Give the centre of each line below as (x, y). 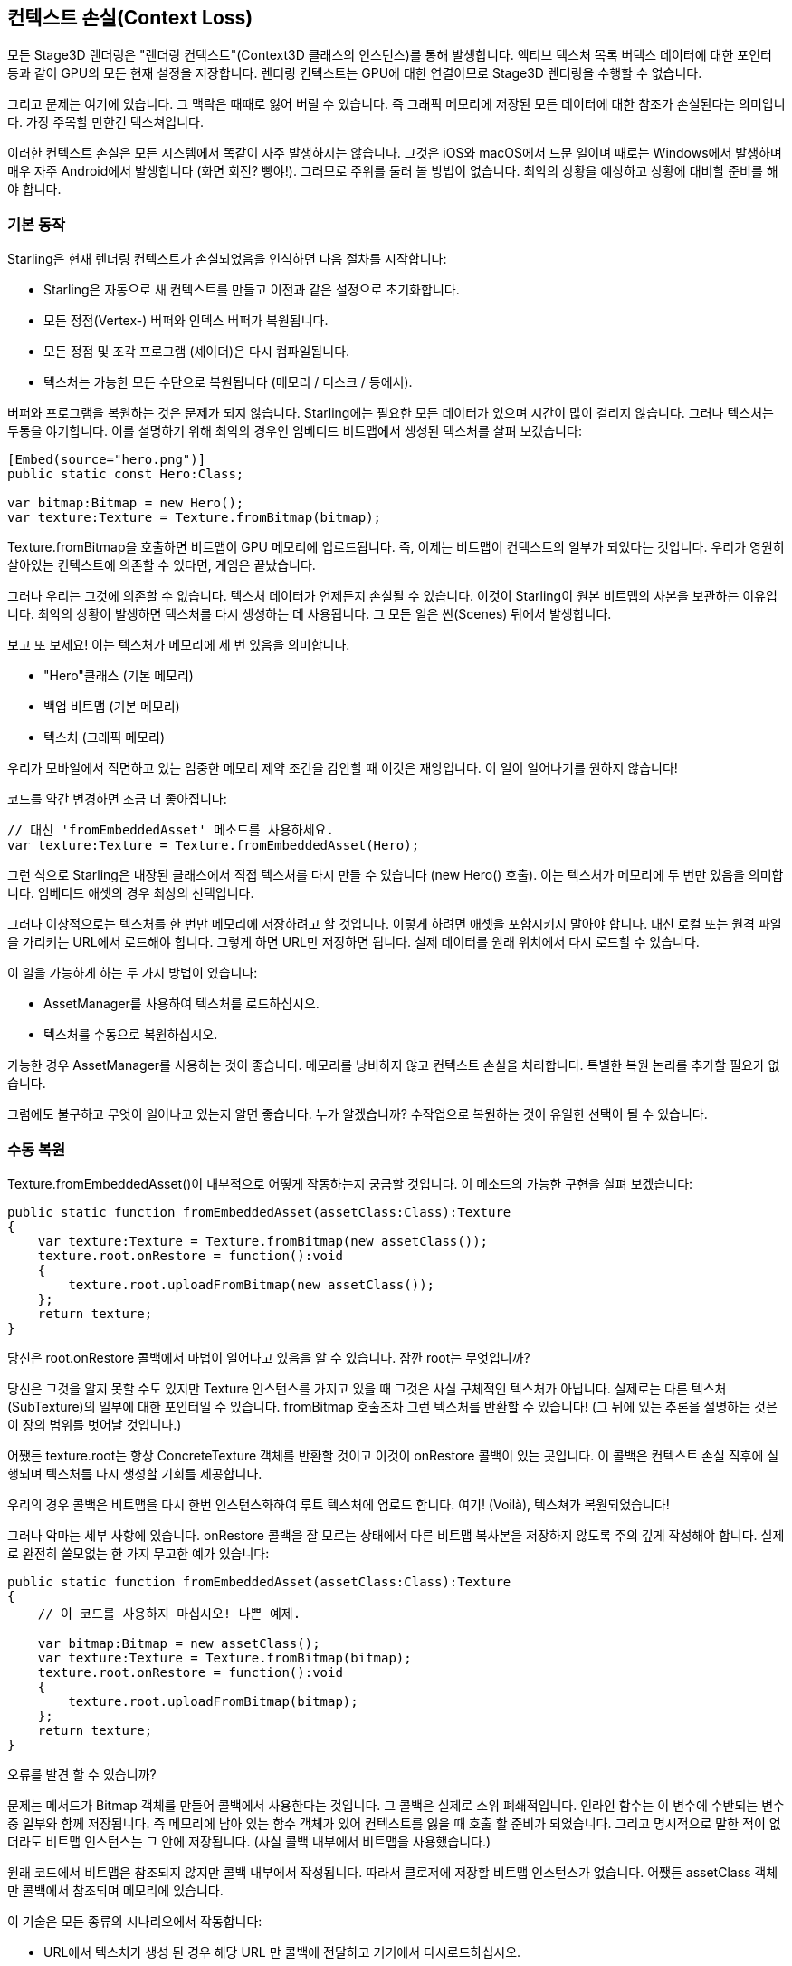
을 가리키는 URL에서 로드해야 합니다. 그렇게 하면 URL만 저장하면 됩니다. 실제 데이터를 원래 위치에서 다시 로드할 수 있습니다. (353, 942)
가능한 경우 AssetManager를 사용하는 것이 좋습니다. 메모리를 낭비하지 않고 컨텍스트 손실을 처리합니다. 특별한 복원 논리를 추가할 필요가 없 (394, 1065)
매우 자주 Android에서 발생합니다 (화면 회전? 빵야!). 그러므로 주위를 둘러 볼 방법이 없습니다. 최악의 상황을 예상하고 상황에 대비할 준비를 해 (393, 171)
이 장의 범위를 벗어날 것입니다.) (95, 1424)
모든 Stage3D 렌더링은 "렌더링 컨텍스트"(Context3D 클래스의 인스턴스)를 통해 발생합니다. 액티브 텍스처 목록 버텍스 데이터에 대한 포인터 (390, 55)
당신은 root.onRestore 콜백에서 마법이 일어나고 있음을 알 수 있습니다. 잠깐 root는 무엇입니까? (269, 1357)
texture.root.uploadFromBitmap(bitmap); (213, 1701)
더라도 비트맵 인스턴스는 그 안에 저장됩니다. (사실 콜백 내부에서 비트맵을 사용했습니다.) (249, 1841)
